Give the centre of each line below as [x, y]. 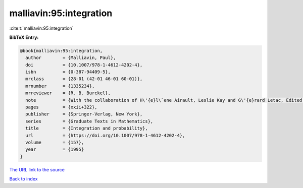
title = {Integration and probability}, [87, 128]
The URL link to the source [37, 169]
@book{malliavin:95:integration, [61, 51]
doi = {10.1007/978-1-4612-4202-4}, [84, 65]
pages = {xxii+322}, [62, 107]
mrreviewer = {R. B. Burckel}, [68, 93]
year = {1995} [55, 149]
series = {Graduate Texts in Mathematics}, [89, 121]
